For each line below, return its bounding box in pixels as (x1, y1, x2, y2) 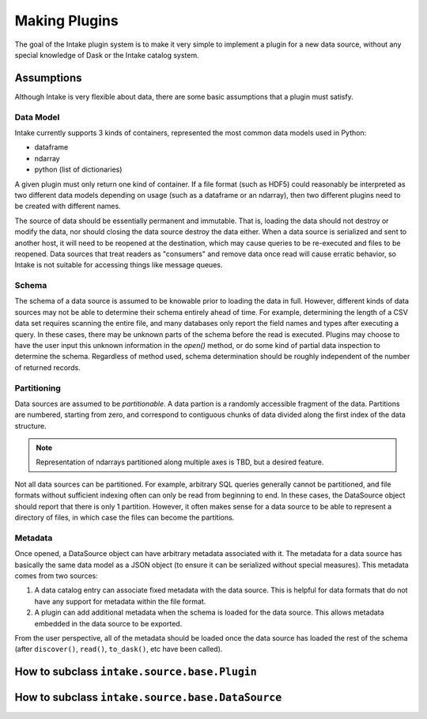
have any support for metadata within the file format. (34, 596, 206, 606)
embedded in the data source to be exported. (34, 619, 183, 628)
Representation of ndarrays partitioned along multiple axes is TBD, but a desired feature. (36, 457, 324, 467)
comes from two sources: (14, 570, 98, 581)
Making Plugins (14, 12, 119, 29)
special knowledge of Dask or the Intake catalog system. (14, 50, 199, 59)
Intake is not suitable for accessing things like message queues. (14, 260, 223, 270)
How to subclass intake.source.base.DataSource (14, 691, 282, 704)
